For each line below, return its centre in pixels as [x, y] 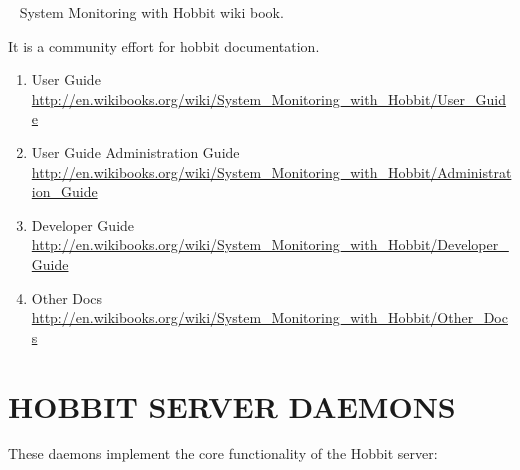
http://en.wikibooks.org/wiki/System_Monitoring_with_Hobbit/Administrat [271, 171]
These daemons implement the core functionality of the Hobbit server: [223, 453]
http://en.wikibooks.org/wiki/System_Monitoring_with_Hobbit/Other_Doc [269, 317]
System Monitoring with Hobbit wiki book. [151, 12]
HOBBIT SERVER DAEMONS [232, 405]
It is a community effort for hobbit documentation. [164, 45]
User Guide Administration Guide [135, 151]
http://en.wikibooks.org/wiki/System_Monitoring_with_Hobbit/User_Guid [269, 98]
